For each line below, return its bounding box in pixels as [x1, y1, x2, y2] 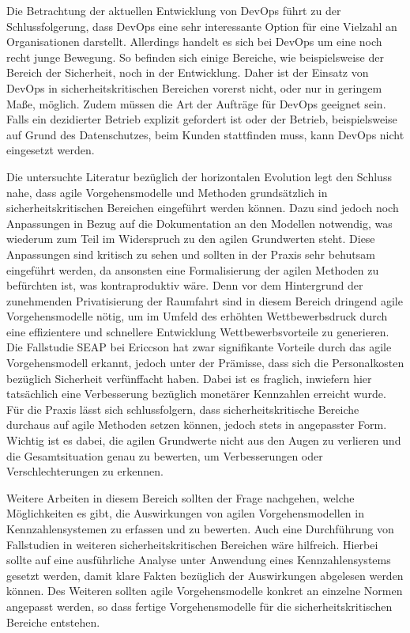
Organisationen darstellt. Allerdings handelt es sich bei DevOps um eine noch [6, 33, 382, 50]
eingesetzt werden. [6, 142, 95, 158]
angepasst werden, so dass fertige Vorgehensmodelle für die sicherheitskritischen [6, 597, 393, 614]
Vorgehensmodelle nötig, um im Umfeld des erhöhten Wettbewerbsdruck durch [6, 308, 388, 324]
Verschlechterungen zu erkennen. [6, 463, 164, 479]
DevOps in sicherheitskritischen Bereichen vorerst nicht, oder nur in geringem [6, 79, 382, 96]
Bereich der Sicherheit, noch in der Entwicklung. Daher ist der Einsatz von [6, 64, 369, 81]
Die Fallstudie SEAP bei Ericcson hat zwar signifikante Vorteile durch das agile [6, 339, 392, 355]
